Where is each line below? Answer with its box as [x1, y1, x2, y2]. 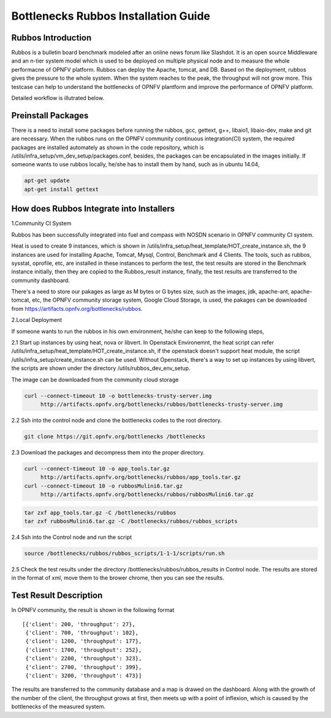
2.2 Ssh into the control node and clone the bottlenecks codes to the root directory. [11, 416, 222, 424]
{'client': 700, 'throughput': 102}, [25, 629, 139, 636]
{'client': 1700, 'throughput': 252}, [25, 646, 142, 653]
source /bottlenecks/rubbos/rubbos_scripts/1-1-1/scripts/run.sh [24, 550, 225, 557]
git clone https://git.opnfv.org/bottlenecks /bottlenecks [24, 433, 205, 440]
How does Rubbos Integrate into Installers [11, 204, 175, 214]
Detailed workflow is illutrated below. [11, 94, 104, 102]
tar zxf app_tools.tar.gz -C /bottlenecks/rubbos [24, 509, 177, 516]
